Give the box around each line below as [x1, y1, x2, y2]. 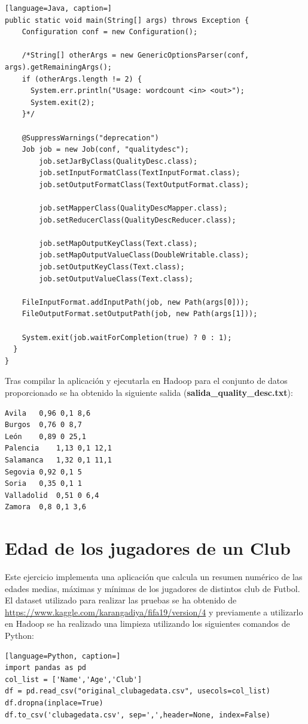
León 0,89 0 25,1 [5, 432, 87, 441]
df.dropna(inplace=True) [5, 699, 103, 707]
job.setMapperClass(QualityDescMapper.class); [39, 204, 228, 213]
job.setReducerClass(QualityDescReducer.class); [39, 215, 236, 224]
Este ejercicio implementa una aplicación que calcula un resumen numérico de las [5, 570, 303, 583]
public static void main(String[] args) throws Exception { [5, 16, 249, 25]
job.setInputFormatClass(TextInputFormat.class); [39, 169, 240, 178]
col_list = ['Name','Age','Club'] [5, 675, 142, 684]
